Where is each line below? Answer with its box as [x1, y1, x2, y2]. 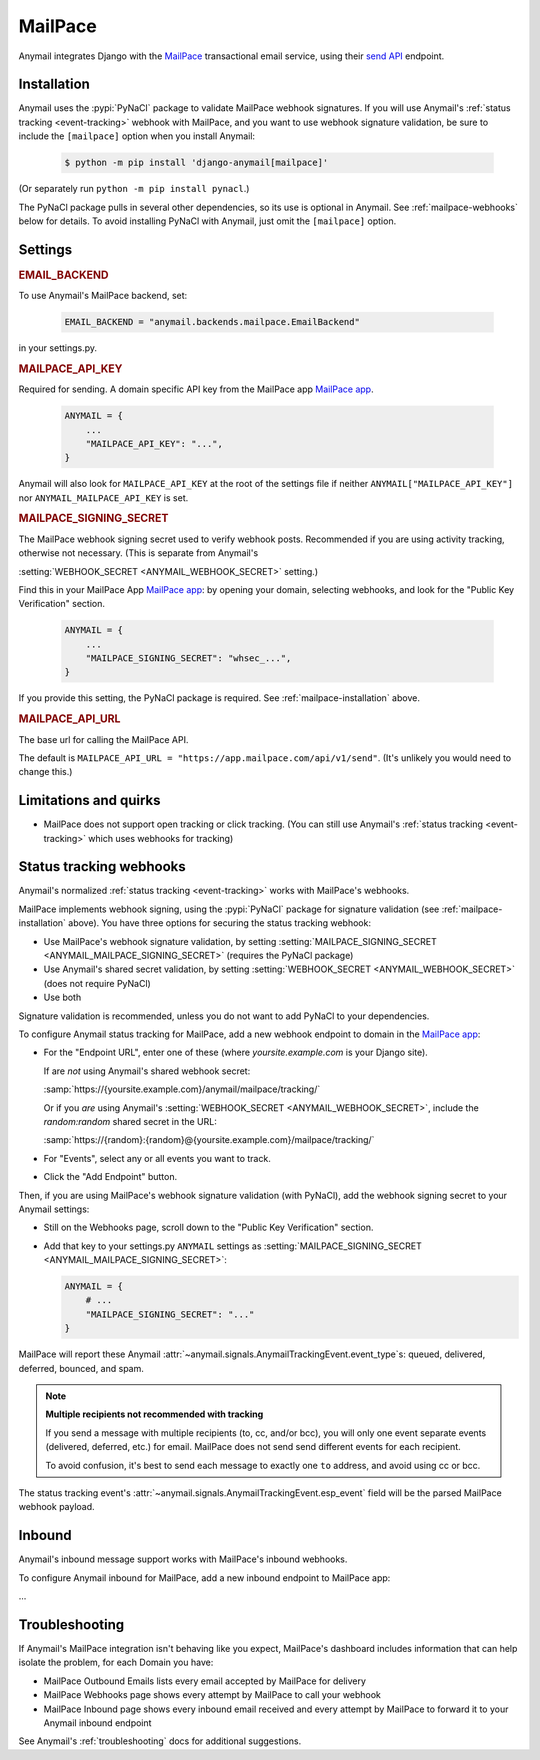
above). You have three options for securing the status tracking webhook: [68, 917, 372, 929]
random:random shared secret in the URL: [43, 1115, 217, 1127]
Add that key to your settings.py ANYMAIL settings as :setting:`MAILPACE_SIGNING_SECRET [43, 1240, 422, 1252]
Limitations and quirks [18, 792, 161, 809]
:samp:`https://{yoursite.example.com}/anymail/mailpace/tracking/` [43, 1083, 321, 1095]
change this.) [18, 766, 73, 778]
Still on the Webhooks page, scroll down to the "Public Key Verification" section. [43, 1221, 374, 1234]
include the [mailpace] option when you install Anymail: [18, 130, 255, 142]
